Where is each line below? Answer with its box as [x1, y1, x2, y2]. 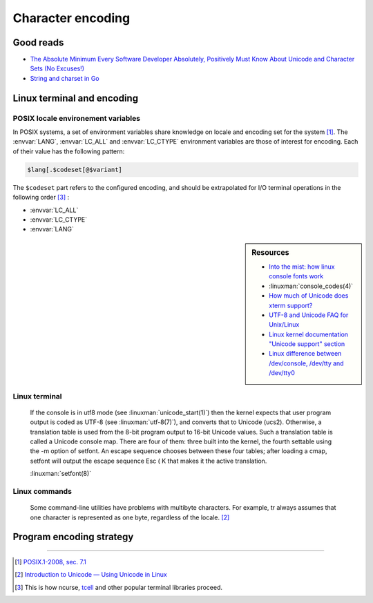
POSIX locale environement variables [12, 113, 141, 123]
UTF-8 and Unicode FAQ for [269, 311, 349, 319]
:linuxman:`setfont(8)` [30, 470, 92, 478]
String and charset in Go [30, 74, 99, 82]
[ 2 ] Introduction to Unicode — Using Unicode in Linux [15, 571, 167, 579]
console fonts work [269, 272, 324, 280]
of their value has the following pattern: [12, 147, 125, 155]
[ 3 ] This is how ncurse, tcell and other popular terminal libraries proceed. [15, 583, 223, 591]
